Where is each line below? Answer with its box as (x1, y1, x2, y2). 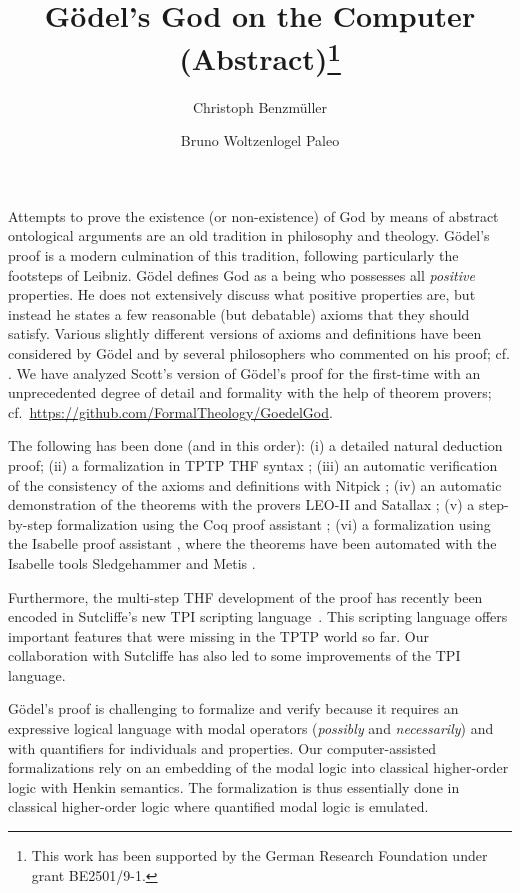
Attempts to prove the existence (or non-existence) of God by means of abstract (8, 205, 499, 226)
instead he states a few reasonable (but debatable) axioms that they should (8, 303, 470, 324)
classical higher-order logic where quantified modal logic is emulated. (8, 796, 429, 817)
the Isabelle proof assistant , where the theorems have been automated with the (8, 533, 497, 554)
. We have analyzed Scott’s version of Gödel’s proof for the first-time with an (8, 362, 481, 383)
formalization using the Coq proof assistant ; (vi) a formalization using (57, 513, 491, 534)
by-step (8, 513, 53, 534)
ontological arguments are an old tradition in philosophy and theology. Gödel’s (8, 225, 490, 246)
